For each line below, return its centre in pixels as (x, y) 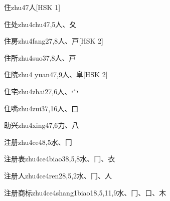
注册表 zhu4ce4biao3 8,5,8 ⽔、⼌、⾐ (60, 159)
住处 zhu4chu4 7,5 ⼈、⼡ (40, 24)
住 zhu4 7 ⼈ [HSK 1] (32, 7)
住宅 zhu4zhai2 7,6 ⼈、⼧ (41, 91)
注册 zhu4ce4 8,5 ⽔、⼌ (38, 142)
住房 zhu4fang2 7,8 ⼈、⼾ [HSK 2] (54, 41)
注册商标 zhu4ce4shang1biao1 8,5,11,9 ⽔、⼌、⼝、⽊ (85, 192)
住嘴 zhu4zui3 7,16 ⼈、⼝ (41, 108)
